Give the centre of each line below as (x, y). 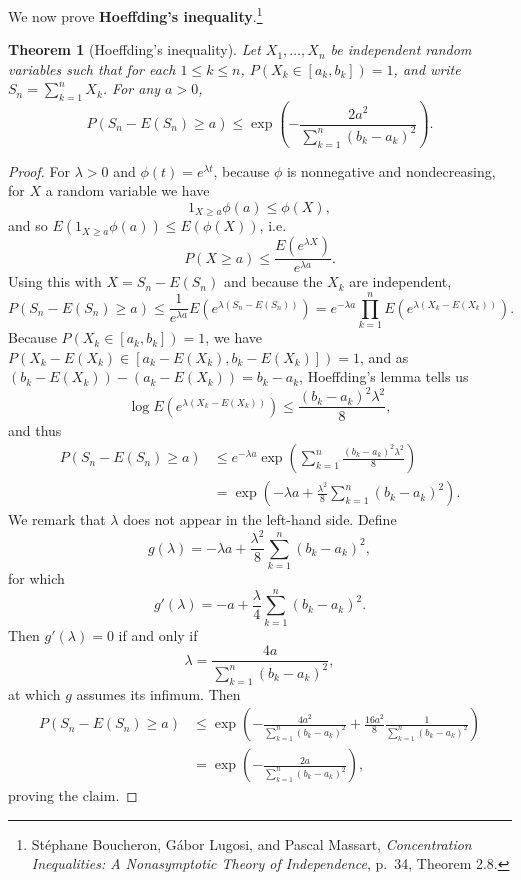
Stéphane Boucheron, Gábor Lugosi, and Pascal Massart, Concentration (251, 843)
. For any (131, 88)
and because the (273, 281)
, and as (384, 356)
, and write (427, 68)
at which (34, 693)
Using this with (55, 281)
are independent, (400, 281)
